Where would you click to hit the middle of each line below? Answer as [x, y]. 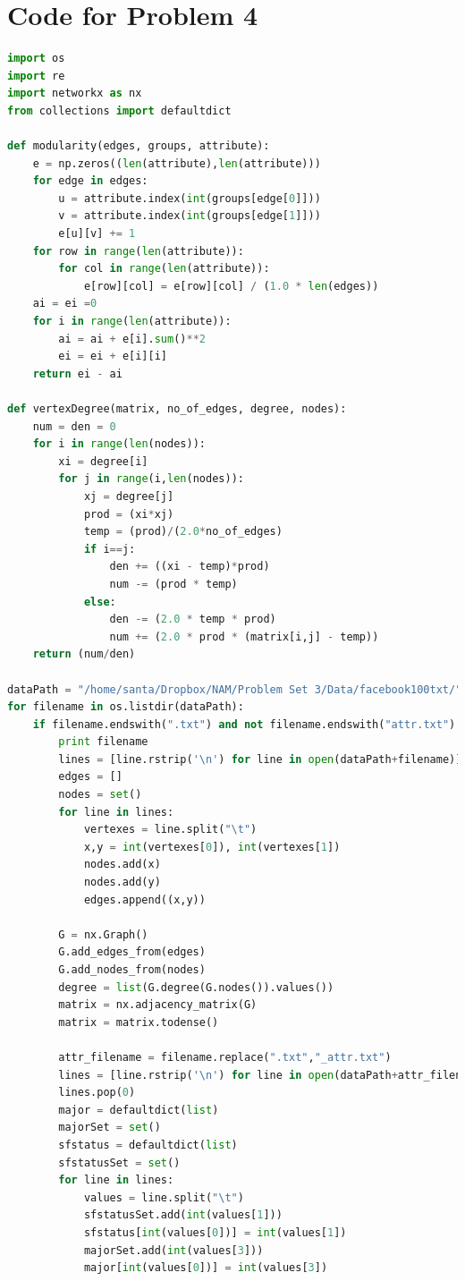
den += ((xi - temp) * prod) [190, 567]
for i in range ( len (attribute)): [132, 322]
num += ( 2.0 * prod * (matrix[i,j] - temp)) [244, 636]
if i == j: [110, 549]
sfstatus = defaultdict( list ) [148, 1145]
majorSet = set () [110, 1128]
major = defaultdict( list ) [139, 1110]
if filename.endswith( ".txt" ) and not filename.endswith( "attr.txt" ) [244, 724]
